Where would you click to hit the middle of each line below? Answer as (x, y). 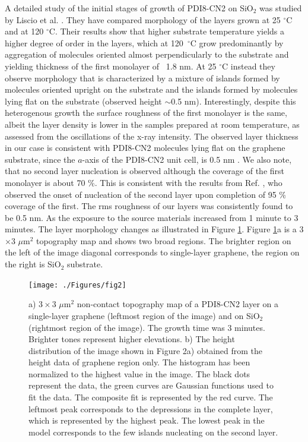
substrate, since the (40, 159)
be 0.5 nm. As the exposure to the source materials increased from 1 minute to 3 (152, 217)
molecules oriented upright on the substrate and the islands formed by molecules (151, 89)
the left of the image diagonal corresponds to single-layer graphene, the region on (152, 252)
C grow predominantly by (237, 42)
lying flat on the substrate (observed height (83, 101)
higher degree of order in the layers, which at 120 (94, 42)
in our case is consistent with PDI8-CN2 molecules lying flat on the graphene (145, 148)
